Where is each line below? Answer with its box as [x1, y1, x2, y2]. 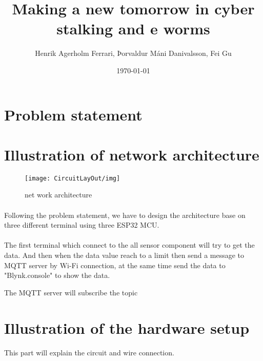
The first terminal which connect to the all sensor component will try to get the [4, 239, 255, 250]
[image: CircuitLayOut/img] [25, 174, 120, 182]
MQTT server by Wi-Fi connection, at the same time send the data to [4, 259, 226, 270]
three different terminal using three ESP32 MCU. [4, 219, 159, 230]
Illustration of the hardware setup [4, 317, 250, 338]
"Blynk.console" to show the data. [4, 270, 110, 280]
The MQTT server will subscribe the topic [4, 287, 138, 297]
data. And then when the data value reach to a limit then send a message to [4, 250, 245, 260]
